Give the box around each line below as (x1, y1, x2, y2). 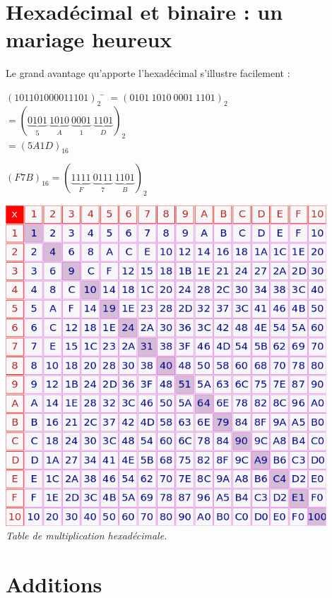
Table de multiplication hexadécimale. (6, 528, 167, 543)
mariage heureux (6, 25, 172, 54)
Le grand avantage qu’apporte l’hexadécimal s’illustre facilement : (6, 66, 290, 80)
